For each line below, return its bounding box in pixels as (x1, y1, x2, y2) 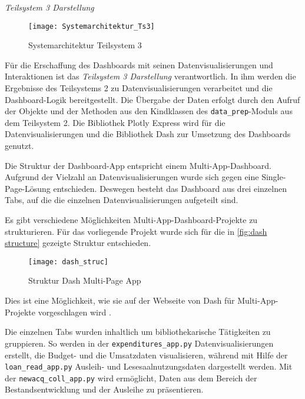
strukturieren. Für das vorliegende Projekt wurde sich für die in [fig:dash (5, 225, 267, 237)
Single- (261, 171, 286, 183)
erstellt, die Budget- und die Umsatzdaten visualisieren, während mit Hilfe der (5, 348, 288, 361)
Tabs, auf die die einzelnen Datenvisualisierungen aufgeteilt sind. (5, 194, 238, 206)
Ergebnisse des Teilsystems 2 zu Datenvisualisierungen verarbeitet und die (5, 82, 273, 94)
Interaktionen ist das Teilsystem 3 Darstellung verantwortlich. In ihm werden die (5, 70, 296, 82)
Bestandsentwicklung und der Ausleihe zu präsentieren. (5, 383, 204, 395)
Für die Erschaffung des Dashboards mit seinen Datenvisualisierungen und (5, 58, 273, 71)
